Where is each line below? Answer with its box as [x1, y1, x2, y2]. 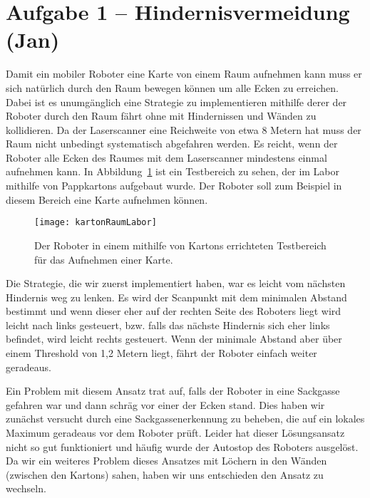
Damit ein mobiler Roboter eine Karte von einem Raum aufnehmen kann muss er [6, 66, 362, 81]
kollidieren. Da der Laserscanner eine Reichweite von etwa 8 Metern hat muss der [6, 122, 361, 137]
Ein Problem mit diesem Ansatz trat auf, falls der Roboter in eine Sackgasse [6, 383, 340, 398]
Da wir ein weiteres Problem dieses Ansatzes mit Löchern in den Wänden [6, 453, 327, 468]
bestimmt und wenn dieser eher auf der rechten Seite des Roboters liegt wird [6, 304, 341, 318]
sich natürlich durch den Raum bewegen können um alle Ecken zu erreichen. [6, 80, 339, 95]
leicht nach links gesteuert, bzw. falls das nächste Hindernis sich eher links [6, 317, 330, 332]
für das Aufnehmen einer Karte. [34, 251, 173, 266]
